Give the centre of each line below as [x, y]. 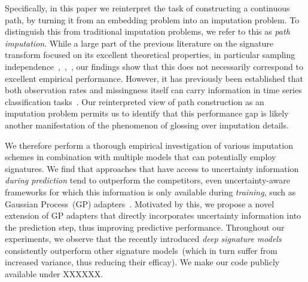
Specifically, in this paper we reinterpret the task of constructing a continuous [147, 8]
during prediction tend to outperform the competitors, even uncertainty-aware [147, 180]
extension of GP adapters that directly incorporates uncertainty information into [153, 215]
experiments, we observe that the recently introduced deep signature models [143, 239]
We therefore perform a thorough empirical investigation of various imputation [149, 145]
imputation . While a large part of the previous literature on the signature [139, 43]
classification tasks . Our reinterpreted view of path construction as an [135, 101]
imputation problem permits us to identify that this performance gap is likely [147, 113]
